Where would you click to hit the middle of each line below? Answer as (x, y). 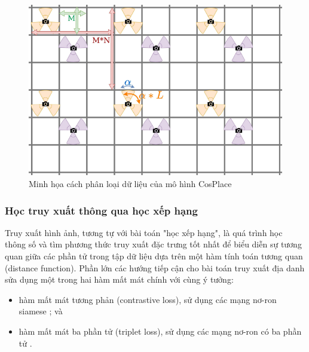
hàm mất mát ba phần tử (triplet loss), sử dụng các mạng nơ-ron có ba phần (160, 331)
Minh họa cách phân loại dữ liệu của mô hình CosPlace (130, 183)
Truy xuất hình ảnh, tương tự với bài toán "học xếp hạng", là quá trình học (144, 232)
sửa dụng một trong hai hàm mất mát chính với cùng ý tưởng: (119, 279)
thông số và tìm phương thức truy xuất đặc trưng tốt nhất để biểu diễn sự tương (153, 244)
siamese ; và (41, 311)
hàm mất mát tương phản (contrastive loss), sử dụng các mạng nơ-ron (148, 299)
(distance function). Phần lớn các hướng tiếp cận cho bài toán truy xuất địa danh (155, 267)
